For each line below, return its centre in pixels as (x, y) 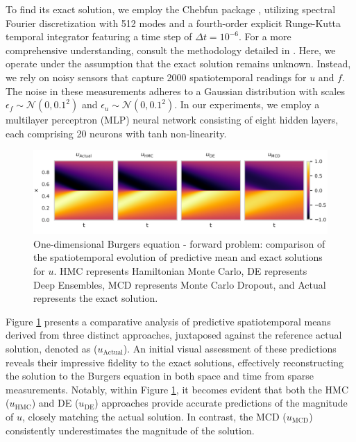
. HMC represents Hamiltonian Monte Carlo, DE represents (180, 271)
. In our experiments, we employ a (247, 104)
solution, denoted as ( (52, 348)
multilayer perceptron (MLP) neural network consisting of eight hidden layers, (172, 120)
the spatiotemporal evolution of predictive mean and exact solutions (178, 257)
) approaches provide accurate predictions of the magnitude (221, 403)
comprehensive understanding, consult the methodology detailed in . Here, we (171, 50)
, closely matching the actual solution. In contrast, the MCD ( (154, 416)
